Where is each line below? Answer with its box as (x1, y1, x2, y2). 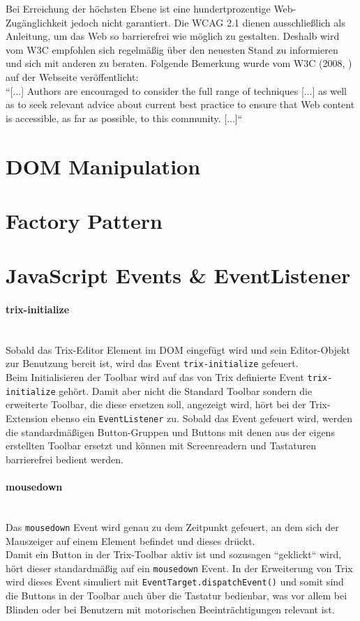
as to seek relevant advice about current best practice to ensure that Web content (6, 97, 355, 112)
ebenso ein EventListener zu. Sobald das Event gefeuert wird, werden (51, 411, 353, 426)
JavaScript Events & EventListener (6, 261, 351, 290)
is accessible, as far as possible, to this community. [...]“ (6, 110, 243, 125)
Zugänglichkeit (6, 15, 68, 29)
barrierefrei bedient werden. (6, 451, 123, 466)
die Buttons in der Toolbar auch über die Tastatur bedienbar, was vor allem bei (6, 588, 347, 602)
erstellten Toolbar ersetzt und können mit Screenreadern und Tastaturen (6, 438, 317, 453)
